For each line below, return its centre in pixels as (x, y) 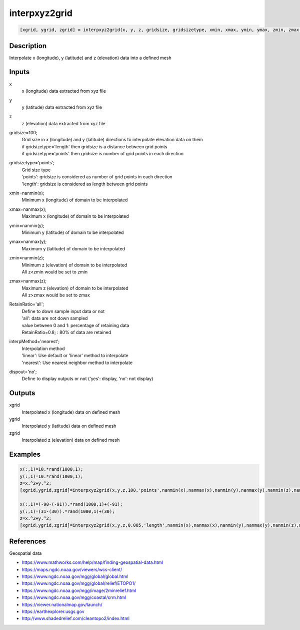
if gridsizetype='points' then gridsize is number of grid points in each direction (103, 154)
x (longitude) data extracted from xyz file (64, 91)
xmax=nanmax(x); (28, 209)
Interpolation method (43, 349)
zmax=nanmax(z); (28, 281)
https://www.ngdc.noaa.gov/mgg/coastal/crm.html (74, 597)
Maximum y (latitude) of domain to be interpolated (73, 248)
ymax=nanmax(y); (28, 242)
